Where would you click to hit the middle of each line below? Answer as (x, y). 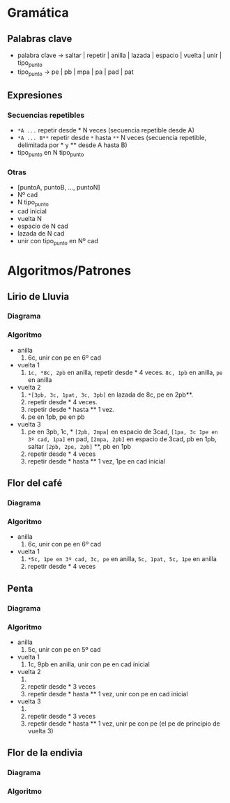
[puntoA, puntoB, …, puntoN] (59, 188)
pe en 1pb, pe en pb (56, 417)
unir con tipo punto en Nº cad (58, 242)
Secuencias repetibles (46, 115)
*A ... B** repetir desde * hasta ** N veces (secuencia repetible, (112, 138)
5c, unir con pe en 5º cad (64, 649)
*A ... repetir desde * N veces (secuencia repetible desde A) (106, 130)
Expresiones (35, 95)
